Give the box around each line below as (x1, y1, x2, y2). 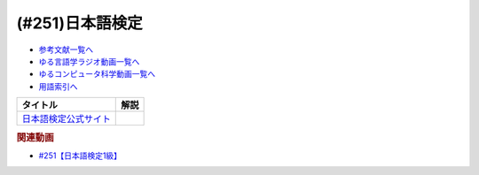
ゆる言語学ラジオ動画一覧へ (38, 56, 140, 66)
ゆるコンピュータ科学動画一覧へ (38, 69, 155, 80)
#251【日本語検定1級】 (38, 150, 122, 161)
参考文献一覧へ (38, 44, 93, 55)
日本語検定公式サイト (21, 113, 111, 126)
